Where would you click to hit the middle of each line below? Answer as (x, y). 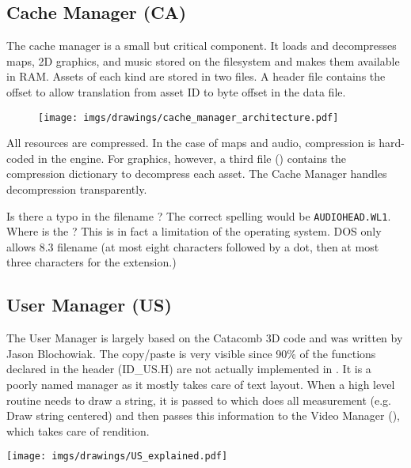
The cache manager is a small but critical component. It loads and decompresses (202, 45)
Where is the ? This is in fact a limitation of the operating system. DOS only (194, 231)
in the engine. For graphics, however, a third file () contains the (192, 158)
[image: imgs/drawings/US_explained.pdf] (117, 457)
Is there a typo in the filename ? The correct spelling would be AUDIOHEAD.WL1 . (199, 215)
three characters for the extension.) (91, 262)
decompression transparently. (77, 189)
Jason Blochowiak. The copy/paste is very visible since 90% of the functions (191, 353)
